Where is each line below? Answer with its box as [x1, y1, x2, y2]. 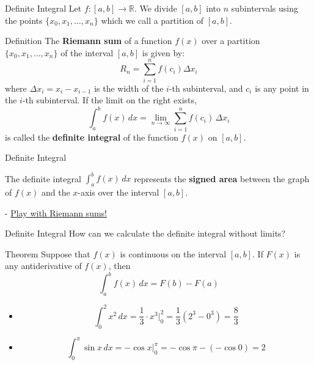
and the [41, 186, 70, 198]
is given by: [142, 46, 185, 59]
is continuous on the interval [120, 247, 227, 260]
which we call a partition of [101, 13, 204, 26]
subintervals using [231, 2, 298, 14]
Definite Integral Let [5, 2, 82, 14]
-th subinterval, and [169, 81, 243, 94]
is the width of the [94, 81, 164, 94]
